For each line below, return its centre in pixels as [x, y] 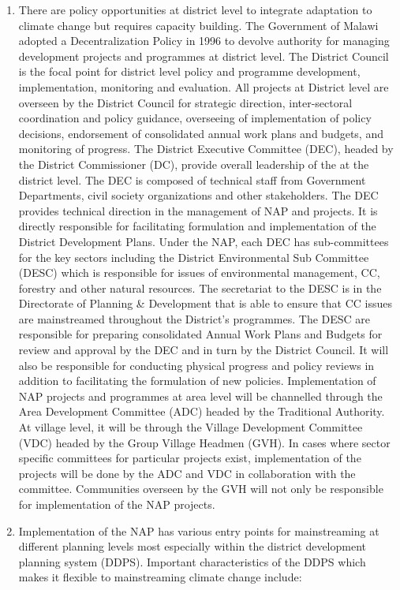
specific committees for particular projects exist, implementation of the [190, 458]
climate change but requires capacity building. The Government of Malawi [198, 25]
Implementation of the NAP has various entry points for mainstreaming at [199, 530]
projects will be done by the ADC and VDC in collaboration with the [187, 473]
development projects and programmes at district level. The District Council [204, 56]
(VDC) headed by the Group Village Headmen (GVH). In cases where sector [204, 442]
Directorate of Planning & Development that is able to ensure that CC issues [205, 303]
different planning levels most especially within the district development [193, 546]
